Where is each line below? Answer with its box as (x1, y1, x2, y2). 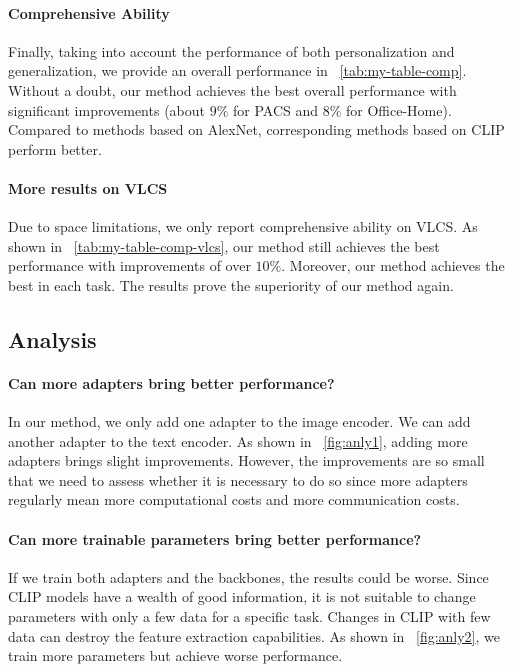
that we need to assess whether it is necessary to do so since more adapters (8, 469, 468, 490)
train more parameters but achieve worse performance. (8, 645, 343, 666)
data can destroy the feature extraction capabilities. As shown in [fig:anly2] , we (8, 625, 501, 646)
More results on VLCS (8, 177, 168, 198)
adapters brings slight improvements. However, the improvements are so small (8, 450, 485, 471)
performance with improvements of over (8, 255, 251, 276)
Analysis (8, 323, 97, 354)
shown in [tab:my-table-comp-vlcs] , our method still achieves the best (8, 235, 440, 256)
